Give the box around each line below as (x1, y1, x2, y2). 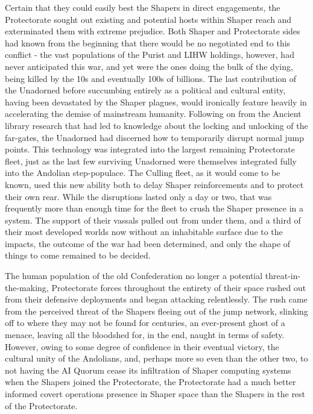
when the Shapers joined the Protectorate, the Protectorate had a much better (5, 375, 296, 388)
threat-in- (265, 269, 301, 282)
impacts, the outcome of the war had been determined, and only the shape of (5, 237, 291, 249)
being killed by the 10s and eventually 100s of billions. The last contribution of (5, 72, 296, 84)
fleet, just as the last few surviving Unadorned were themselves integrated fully (5, 154, 297, 167)
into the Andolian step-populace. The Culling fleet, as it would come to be (5, 166, 280, 179)
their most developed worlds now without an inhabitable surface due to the (5, 225, 283, 238)
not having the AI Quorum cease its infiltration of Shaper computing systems (5, 363, 291, 376)
